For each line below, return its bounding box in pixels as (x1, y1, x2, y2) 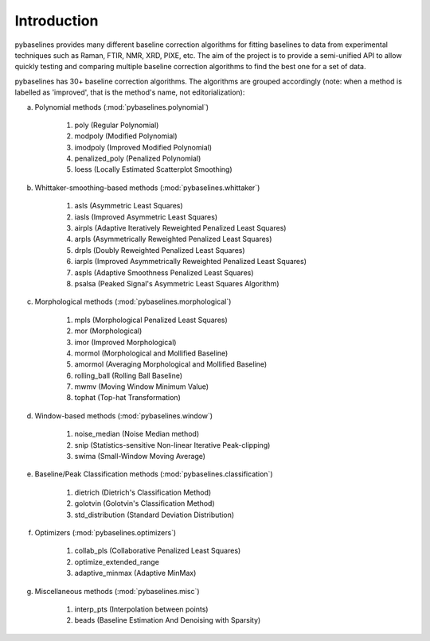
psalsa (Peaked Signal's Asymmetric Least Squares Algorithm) (74, 278, 279, 288)
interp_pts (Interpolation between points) (74, 604, 209, 614)
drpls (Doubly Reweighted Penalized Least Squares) (74, 245, 246, 254)
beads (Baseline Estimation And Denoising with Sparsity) (74, 616, 261, 625)
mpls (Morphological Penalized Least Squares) (74, 315, 229, 324)
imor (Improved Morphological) (74, 337, 177, 347)
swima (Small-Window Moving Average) (74, 452, 206, 461)
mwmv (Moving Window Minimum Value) (74, 382, 209, 391)
